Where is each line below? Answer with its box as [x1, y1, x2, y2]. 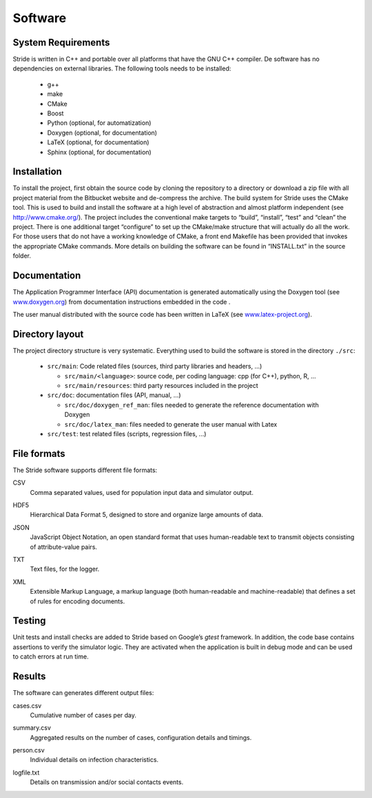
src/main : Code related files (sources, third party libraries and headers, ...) [47, 362, 262, 371]
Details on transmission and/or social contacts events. [30, 778, 184, 786]
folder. [12, 252, 31, 260]
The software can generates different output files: [12, 689, 154, 697]
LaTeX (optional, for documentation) [47, 138, 149, 146]
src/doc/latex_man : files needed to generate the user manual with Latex [64, 420, 278, 428]
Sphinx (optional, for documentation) [47, 148, 152, 156]
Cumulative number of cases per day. [30, 711, 137, 719]
